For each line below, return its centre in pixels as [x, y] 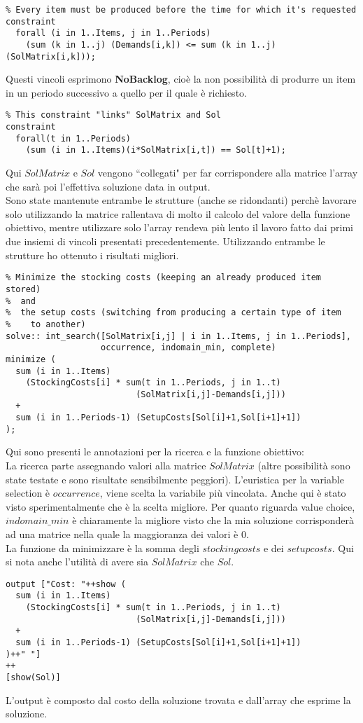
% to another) [46, 324]
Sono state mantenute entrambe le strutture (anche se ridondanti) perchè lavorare [181, 200]
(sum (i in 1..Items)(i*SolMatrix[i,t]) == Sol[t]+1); [156, 150]
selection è [28, 493]
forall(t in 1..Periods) [73, 138]
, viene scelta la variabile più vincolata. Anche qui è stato [223, 493]
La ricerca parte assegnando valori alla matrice [106, 466]
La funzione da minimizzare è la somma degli [102, 548]
